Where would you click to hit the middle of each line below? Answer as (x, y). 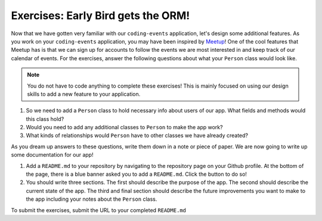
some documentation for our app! (52, 155)
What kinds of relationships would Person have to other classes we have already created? (137, 136)
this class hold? (45, 119)
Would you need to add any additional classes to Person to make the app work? (124, 127)
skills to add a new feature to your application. (84, 94)
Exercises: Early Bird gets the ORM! (100, 15)
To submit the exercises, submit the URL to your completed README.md (98, 210)
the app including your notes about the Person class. (92, 199)
